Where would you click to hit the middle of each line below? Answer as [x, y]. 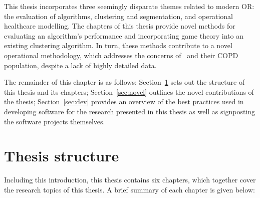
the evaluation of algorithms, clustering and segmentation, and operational [118, 16]
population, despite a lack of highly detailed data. [80, 65]
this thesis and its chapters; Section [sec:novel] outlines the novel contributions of [129, 91]
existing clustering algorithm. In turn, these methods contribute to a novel [118, 45]
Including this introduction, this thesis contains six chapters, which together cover [130, 180]
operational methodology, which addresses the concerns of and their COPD [121, 55]
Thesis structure [62, 156]
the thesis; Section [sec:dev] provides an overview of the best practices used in [124, 102]
